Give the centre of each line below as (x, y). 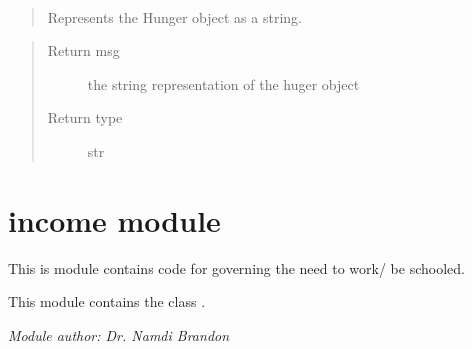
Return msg (83, 50)
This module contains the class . (107, 301)
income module (114, 219)
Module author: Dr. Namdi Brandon (119, 334)
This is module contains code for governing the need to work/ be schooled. (236, 267)
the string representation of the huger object (223, 83)
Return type (85, 117)
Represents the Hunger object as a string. (174, 16)
